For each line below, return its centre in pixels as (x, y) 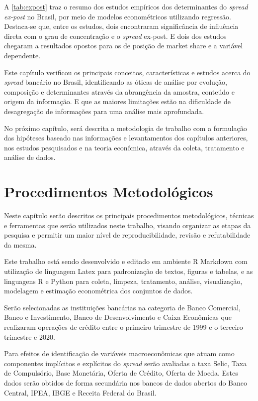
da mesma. (20, 244)
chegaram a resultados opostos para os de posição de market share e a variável (124, 46)
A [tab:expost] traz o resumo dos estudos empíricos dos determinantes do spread (126, 6)
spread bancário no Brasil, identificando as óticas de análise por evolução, (116, 82)
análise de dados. (30, 157)
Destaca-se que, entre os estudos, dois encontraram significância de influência (121, 26)
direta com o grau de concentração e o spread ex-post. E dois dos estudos (115, 36)
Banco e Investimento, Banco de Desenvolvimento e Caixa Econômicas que (118, 317)
